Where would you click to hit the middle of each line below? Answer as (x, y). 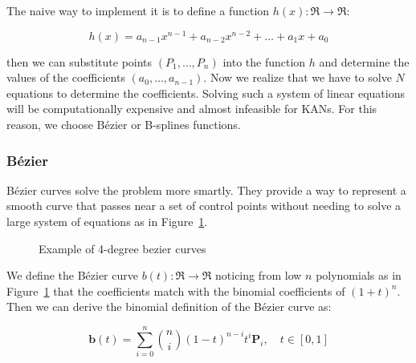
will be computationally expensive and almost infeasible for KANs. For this (192, 109)
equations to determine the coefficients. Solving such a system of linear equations (206, 93)
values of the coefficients (66, 77)
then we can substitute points (80, 61)
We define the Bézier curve (72, 275)
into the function (264, 61)
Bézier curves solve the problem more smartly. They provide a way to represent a (206, 190)
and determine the (364, 61)
